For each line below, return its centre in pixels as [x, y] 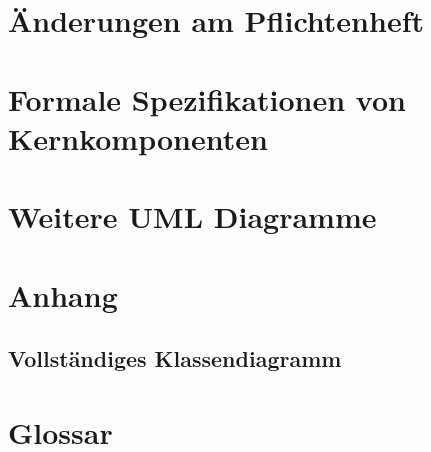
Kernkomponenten [138, 137]
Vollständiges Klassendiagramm [175, 358]
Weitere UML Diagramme [192, 216]
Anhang [63, 294]
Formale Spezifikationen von [207, 98]
